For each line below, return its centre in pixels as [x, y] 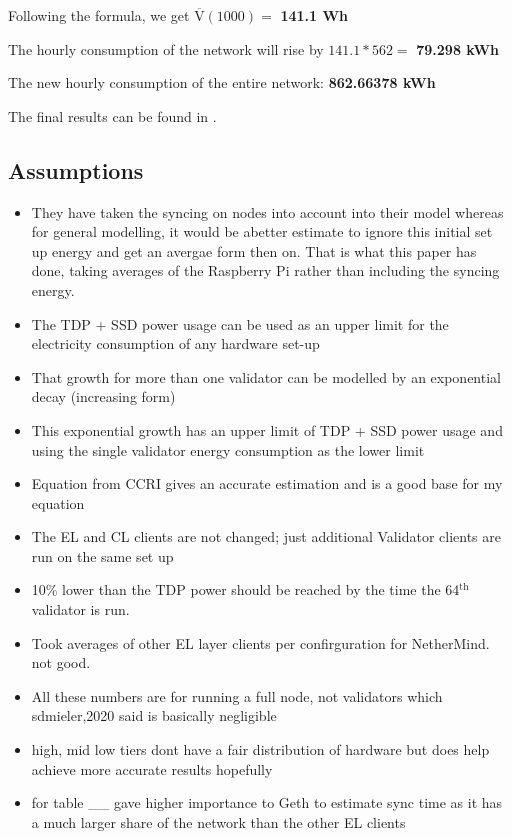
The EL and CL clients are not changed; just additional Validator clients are [266, 536]
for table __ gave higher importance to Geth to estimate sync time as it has [267, 802]
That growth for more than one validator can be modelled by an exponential [266, 376]
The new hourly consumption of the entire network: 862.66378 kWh [222, 82]
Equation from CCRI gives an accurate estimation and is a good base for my [267, 483]
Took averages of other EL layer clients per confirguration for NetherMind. [260, 642]
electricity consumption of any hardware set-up [175, 343]
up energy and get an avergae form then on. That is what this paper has [254, 250]
